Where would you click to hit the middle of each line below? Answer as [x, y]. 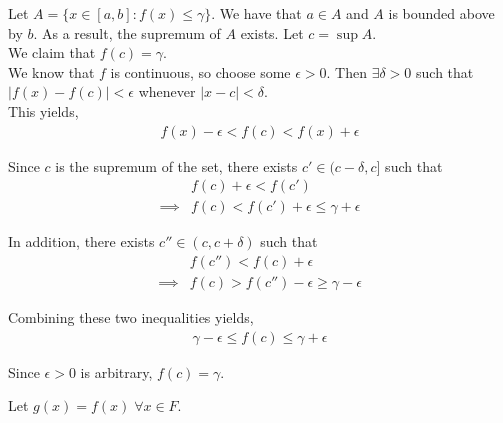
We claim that [52, 52]
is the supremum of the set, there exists [176, 165]
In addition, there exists [81, 241]
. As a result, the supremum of [127, 32]
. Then [347, 71]
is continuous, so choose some [200, 71]
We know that [51, 71]
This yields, [43, 110]
